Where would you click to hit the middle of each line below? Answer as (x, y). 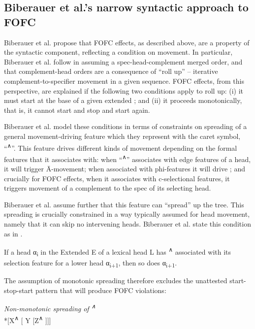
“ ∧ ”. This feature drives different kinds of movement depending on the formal (121, 147)
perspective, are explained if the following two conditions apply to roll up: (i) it (124, 90)
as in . (13, 233)
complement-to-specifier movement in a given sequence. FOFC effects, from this (124, 81)
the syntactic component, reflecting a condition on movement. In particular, (118, 52)
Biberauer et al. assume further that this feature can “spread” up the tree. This (124, 204)
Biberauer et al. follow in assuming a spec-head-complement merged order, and (123, 61)
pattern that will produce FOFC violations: (101, 290)
